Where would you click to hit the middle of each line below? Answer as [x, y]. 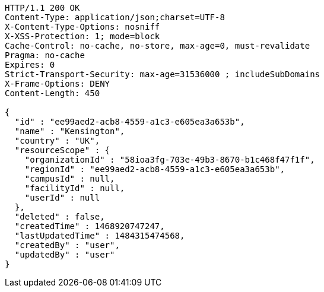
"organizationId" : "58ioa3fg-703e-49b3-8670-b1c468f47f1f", [170, 160]
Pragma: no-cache [45, 55]
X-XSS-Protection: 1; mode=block [82, 36]
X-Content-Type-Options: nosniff [82, 27]
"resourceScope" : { [62, 150]
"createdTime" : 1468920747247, [90, 226]
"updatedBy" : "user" [65, 255]
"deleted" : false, [60, 217]
